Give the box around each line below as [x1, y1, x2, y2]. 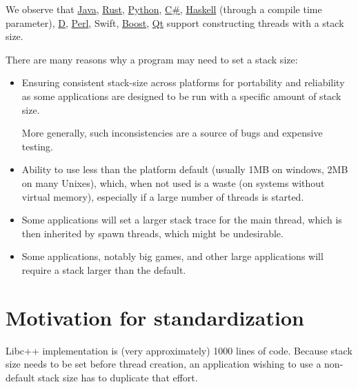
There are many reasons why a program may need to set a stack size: [6, 52, 298, 66]
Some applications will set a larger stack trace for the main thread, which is [21, 212, 342, 227]
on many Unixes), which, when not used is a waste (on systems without [21, 175, 325, 190]
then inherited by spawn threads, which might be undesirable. [21, 226, 284, 240]
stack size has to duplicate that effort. [38, 370, 198, 384]
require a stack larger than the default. [21, 262, 186, 277]
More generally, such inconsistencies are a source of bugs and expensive [21, 126, 323, 140]
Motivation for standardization [6, 303, 304, 331]
